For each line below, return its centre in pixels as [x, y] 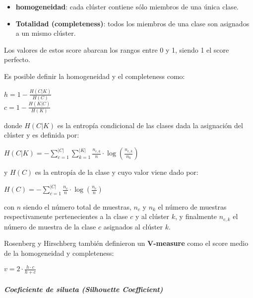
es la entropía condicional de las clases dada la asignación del [150, 125]
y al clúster [152, 216]
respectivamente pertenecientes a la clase [66, 216]
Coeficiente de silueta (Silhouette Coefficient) [84, 289]
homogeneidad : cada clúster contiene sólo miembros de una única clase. [127, 6]
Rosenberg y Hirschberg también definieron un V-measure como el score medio [126, 243]
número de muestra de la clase [50, 226]
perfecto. [17, 59]
